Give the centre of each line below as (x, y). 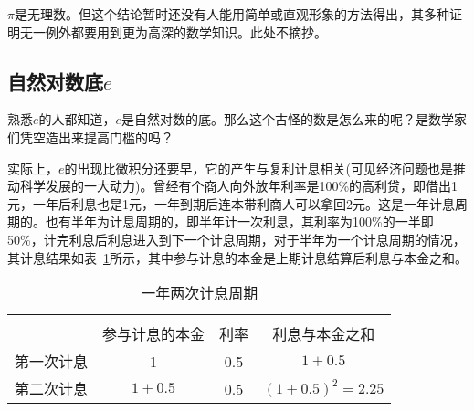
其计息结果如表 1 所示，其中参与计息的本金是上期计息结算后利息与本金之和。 (237, 257)
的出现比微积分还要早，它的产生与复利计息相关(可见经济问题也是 (258, 168)
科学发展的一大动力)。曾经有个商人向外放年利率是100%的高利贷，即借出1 (239, 186)
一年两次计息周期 (200, 293)
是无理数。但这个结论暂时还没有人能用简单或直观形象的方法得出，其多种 (232, 14)
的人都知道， (77, 119)
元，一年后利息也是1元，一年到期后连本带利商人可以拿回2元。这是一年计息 (231, 203)
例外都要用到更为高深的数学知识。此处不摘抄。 (186, 32)
